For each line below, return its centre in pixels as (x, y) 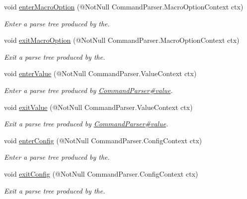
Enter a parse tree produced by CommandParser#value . (89, 90)
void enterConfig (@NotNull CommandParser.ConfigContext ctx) (103, 140)
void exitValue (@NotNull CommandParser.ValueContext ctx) (98, 107)
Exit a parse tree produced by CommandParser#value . (86, 124)
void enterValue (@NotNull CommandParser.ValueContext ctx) (100, 73)
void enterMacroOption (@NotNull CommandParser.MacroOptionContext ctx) (124, 6)
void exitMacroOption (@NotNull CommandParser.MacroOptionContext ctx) (122, 40)
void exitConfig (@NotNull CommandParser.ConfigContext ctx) (101, 173)
